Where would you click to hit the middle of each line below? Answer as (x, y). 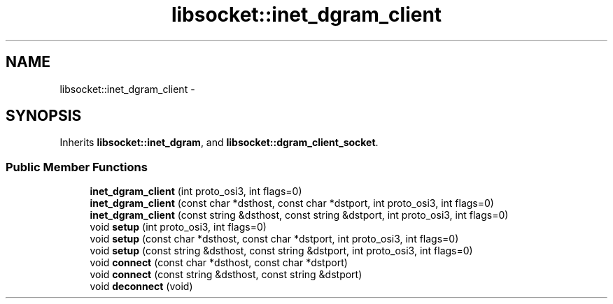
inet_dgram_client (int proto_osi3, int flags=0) (196, 191)
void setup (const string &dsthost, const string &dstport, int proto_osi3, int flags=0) (281, 251)
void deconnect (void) (141, 287)
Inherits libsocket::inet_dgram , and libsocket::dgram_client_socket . (219, 143)
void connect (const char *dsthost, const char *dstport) (219, 263)
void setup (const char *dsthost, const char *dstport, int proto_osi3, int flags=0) (274, 239)
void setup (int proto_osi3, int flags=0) (178, 227)
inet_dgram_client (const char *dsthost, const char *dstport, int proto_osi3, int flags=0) (292, 203)
